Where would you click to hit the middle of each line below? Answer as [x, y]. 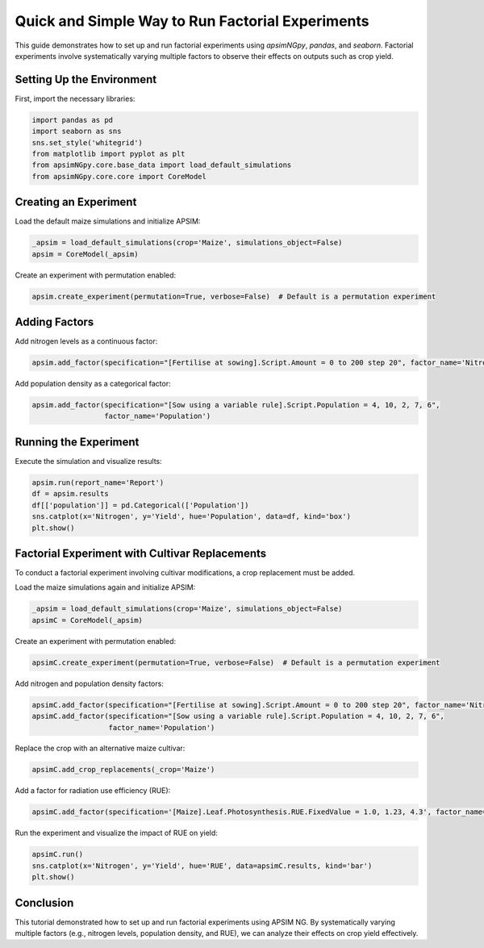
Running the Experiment [77, 442]
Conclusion [44, 902]
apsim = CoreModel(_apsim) [85, 254]
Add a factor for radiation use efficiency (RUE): [93, 791]
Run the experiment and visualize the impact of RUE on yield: [116, 833]
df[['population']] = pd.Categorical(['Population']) [140, 505]
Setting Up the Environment [86, 79]
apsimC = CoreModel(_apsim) [87, 620]
